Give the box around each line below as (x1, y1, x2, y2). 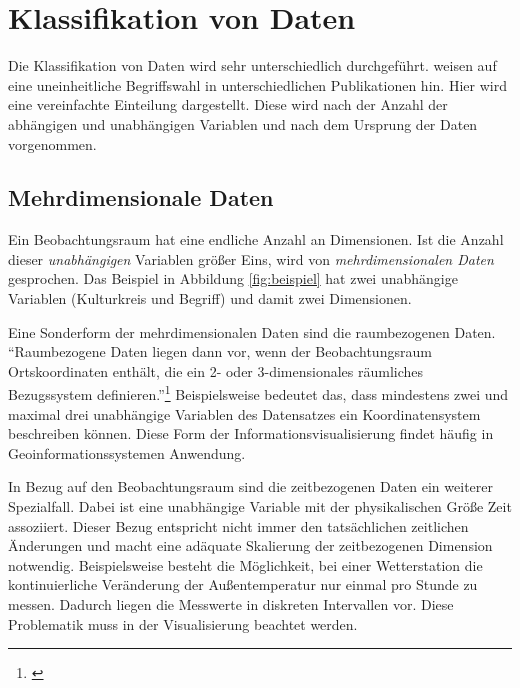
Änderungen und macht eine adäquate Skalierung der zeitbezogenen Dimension (8, 535, 493, 556)
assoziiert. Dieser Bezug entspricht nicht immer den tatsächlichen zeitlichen (8, 515, 469, 536)
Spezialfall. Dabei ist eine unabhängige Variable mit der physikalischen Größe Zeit (8, 496, 512, 517)
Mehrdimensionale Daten (8, 182, 274, 213)
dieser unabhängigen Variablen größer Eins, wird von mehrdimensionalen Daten (8, 248, 494, 269)
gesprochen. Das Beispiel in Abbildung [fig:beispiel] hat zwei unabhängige (8, 268, 458, 289)
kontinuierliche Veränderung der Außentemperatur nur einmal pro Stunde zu (8, 574, 478, 595)
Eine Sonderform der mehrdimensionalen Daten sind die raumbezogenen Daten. (8, 321, 496, 342)
